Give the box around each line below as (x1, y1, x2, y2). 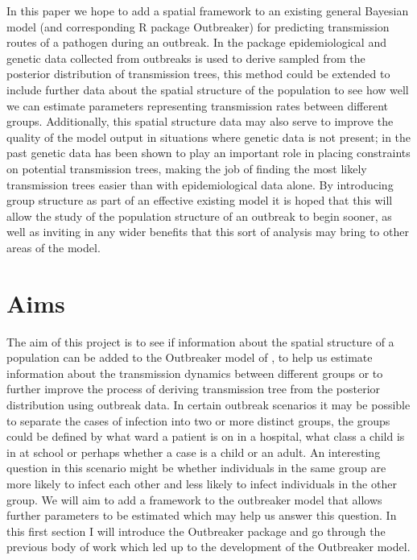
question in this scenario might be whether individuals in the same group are (6, 459, 386, 476)
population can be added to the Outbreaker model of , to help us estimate (6, 349, 373, 366)
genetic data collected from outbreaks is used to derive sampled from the (6, 49, 365, 66)
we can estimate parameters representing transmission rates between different (6, 97, 389, 114)
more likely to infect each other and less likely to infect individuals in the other (6, 475, 397, 492)
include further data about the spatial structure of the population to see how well (6, 81, 409, 97)
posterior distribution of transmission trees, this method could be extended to (6, 65, 390, 82)
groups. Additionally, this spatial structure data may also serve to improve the (6, 113, 394, 130)
